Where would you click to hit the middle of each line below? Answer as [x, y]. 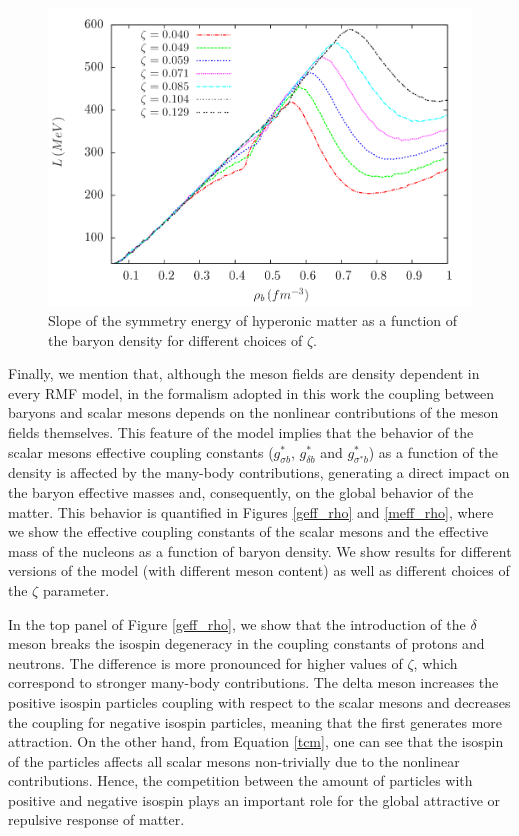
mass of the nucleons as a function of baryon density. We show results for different [260, 550]
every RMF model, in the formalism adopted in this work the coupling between [251, 392]
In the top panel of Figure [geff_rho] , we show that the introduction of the [237, 623]
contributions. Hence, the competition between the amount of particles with [240, 780]
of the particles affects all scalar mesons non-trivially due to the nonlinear [234, 760]
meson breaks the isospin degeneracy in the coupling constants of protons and [246, 643]
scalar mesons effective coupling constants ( [141, 451]
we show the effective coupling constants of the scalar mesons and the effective [248, 531]
